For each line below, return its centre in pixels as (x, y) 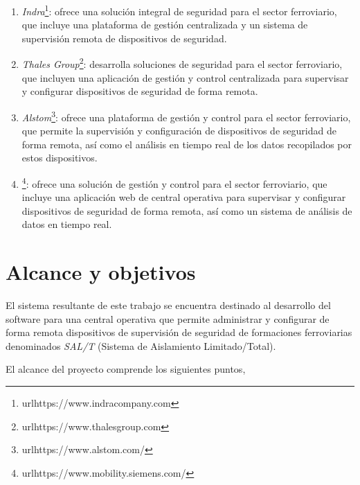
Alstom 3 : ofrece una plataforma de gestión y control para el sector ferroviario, (186, 116)
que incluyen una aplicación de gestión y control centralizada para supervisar (185, 77)
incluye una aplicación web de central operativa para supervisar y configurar (184, 197)
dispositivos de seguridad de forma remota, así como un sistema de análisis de (187, 210)
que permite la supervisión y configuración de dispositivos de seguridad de (179, 131)
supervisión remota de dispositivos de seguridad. (124, 38)
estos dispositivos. (60, 158)
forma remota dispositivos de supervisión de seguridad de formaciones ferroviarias (179, 332)
